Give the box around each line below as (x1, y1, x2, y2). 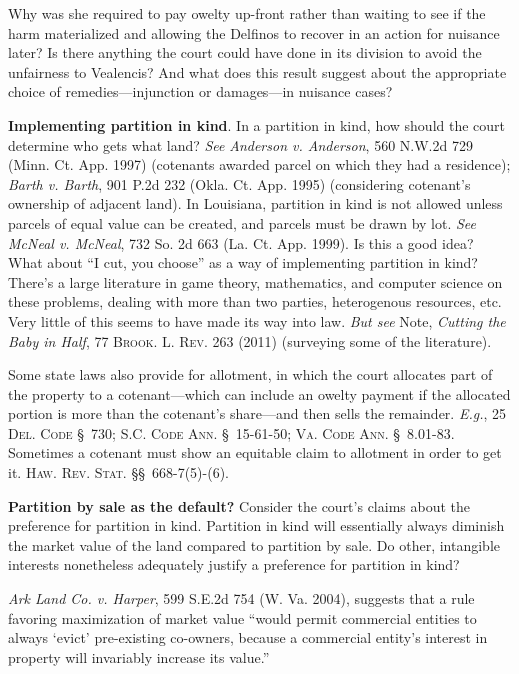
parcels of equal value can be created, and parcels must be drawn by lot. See (8, 212, 477, 233)
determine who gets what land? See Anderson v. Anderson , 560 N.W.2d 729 (8, 134, 473, 155)
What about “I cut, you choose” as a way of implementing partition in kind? (8, 252, 478, 273)
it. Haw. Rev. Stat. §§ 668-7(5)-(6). (8, 462, 229, 483)
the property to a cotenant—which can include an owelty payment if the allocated (8, 383, 511, 404)
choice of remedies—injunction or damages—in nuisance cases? (8, 81, 393, 102)
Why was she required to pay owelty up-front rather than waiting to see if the (8, 3, 486, 23)
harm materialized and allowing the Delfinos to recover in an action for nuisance (8, 22, 500, 43)
